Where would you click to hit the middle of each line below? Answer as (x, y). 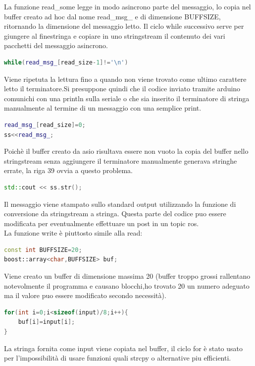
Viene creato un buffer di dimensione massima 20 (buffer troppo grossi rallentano (127, 276)
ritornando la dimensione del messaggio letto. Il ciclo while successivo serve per (124, 26)
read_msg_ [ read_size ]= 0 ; (45, 125)
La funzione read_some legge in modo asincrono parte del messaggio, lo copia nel (127, 6)
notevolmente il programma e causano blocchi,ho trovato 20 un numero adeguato (127, 285)
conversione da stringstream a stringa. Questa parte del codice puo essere (115, 213)
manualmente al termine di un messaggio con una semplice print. (103, 108)
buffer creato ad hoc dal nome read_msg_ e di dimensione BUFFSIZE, (112, 16)
